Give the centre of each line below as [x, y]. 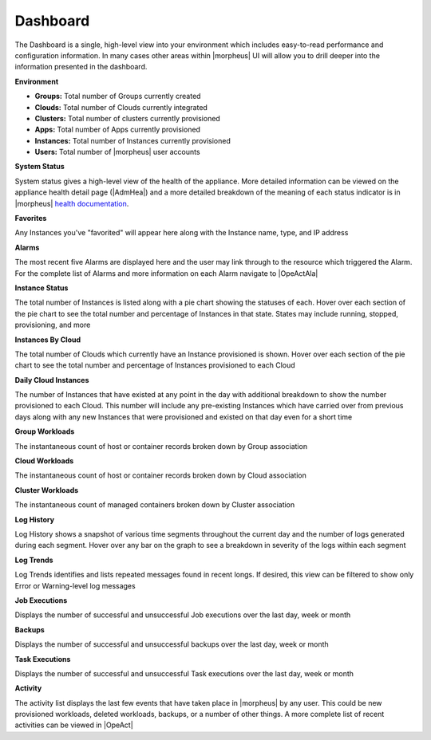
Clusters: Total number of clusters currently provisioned [128, 118]
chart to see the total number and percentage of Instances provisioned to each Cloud [155, 365]
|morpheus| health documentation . [72, 203]
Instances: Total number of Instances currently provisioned [132, 140]
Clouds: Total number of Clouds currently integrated [121, 107]
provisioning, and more [53, 325]
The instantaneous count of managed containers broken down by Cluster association [155, 505]
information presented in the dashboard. [81, 67]
